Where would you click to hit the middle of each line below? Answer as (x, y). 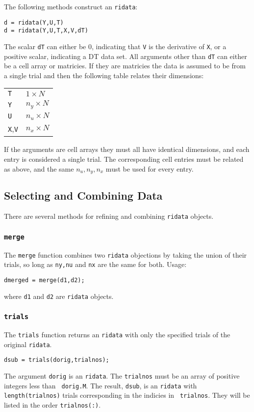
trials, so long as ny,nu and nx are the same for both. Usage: (95, 264)
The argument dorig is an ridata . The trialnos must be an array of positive (122, 376)
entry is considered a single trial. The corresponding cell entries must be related (124, 159)
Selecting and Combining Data (83, 195)
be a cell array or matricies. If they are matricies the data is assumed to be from (125, 66)
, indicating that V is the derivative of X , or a (159, 46)
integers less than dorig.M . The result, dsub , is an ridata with (101, 385)
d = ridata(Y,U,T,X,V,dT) (46, 31)
